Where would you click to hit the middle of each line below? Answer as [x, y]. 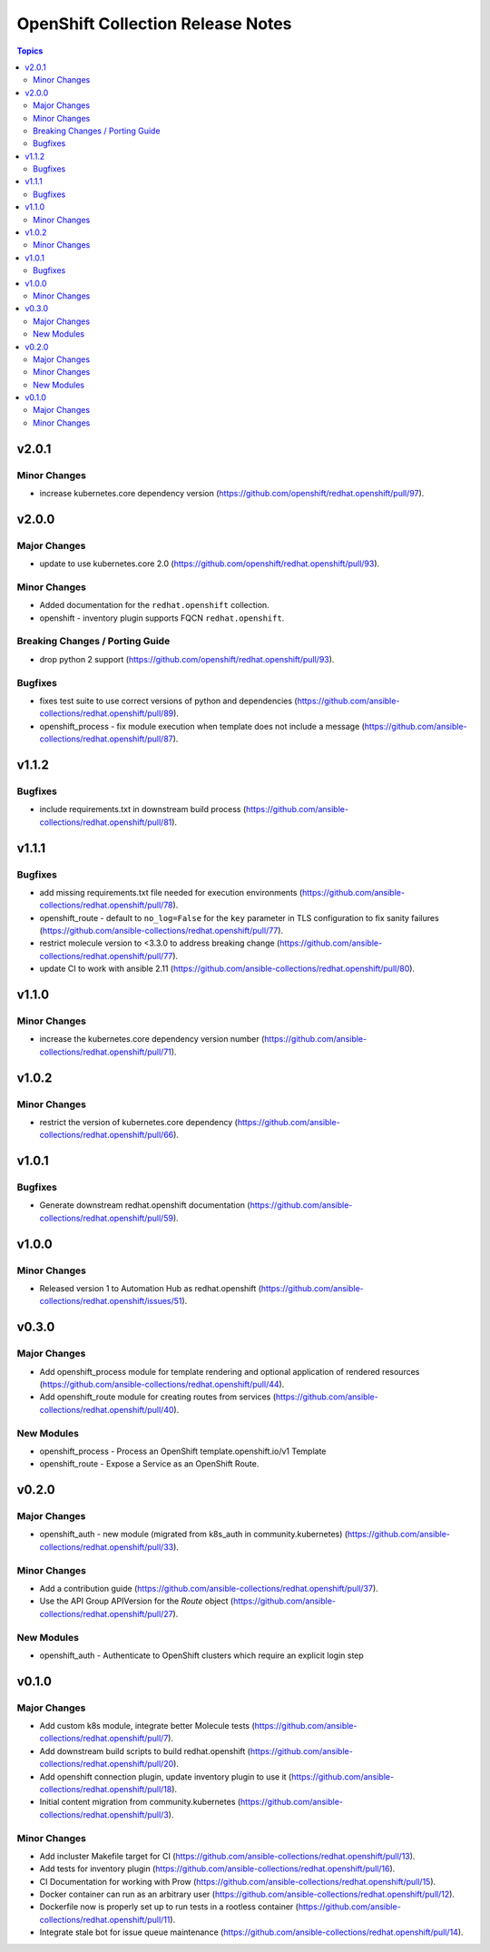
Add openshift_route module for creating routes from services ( [158, 1397]
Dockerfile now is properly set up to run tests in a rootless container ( [169, 1907]
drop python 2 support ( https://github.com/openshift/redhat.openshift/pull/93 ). [187, 659]
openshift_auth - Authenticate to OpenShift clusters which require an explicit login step [202, 1655]
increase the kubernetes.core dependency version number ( [152, 1039]
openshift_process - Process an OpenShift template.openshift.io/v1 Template [183, 1451]
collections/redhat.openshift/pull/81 [106, 822]
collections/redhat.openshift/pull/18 [106, 1789]
